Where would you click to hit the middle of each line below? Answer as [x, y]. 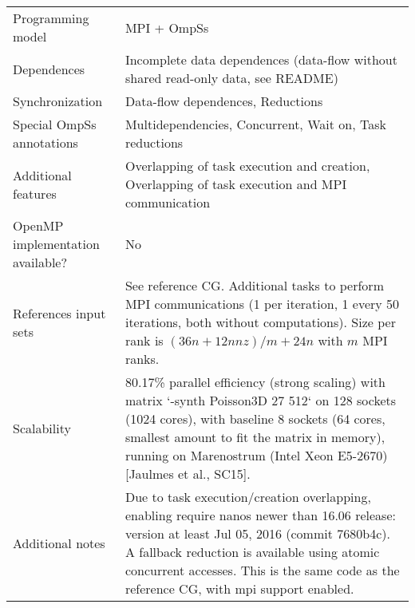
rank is [144, 340]
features [35, 193]
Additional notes [59, 543]
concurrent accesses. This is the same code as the [262, 570]
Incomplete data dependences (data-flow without [261, 59]
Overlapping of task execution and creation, [247, 166]
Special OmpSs [55, 124]
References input [59, 313]
